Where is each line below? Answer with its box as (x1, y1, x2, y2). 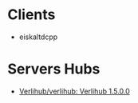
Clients (7, 6, 56, 24)
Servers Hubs (7, 60, 101, 78)
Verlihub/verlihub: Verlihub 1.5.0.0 (18, 86, 131, 96)
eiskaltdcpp (18, 32, 58, 42)
